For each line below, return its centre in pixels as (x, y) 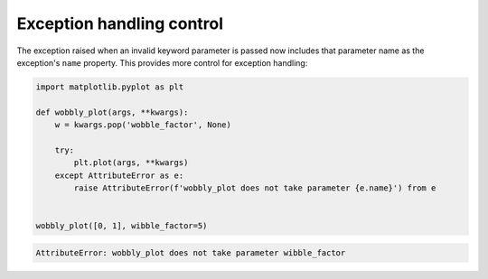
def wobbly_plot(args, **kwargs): (112, 112)
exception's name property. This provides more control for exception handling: (162, 62)
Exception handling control (120, 23)
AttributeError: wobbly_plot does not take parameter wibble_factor (191, 252)
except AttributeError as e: (119, 175)
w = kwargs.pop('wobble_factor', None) (143, 125)
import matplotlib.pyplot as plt (110, 87)
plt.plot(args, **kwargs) (131, 163)
